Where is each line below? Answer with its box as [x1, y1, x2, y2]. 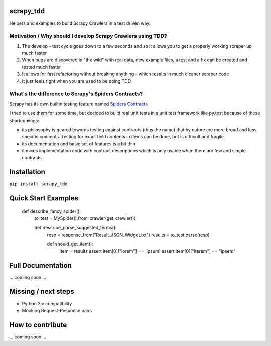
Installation [9, 168, 45, 176]
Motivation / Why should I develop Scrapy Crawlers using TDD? [9, 33, 168, 40]
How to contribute [9, 320, 67, 329]
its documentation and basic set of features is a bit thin [22, 141, 135, 147]
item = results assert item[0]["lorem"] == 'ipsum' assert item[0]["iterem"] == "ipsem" [59, 248, 236, 254]
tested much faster [22, 64, 61, 70]
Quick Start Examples [9, 194, 79, 203]
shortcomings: [9, 117, 40, 123]
